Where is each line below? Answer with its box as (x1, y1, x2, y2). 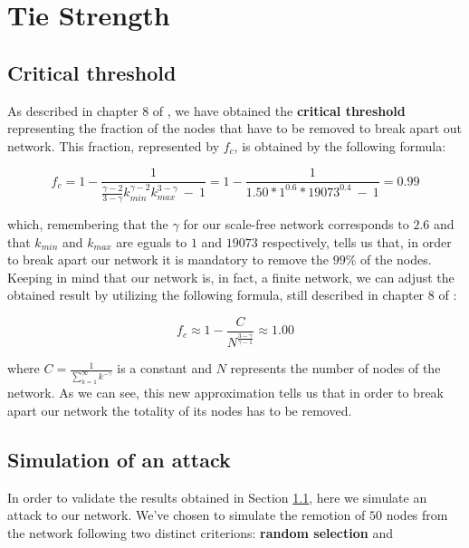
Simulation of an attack (7, 445, 231, 473)
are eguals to (116, 232, 187, 251)
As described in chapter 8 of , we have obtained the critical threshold (7, 101, 406, 120)
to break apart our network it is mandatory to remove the (7, 250, 329, 269)
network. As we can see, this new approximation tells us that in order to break (7, 383, 444, 402)
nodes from (386, 505, 448, 524)
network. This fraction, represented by (7, 136, 220, 155)
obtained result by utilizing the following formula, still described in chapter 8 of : (7, 285, 457, 304)
